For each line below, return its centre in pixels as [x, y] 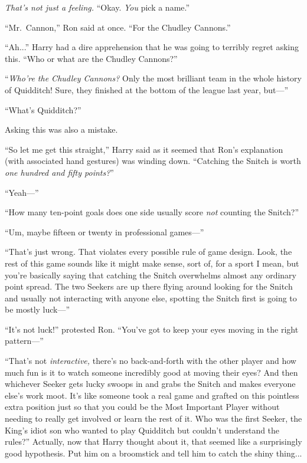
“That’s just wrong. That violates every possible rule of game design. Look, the [148, 252]
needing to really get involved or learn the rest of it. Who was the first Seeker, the [153, 418]
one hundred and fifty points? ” [59, 172]
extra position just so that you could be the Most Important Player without [142, 407]
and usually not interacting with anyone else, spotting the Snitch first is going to [151, 298]
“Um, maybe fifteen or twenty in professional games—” [104, 231]
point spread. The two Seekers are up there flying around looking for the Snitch [149, 286]
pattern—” [24, 341]
